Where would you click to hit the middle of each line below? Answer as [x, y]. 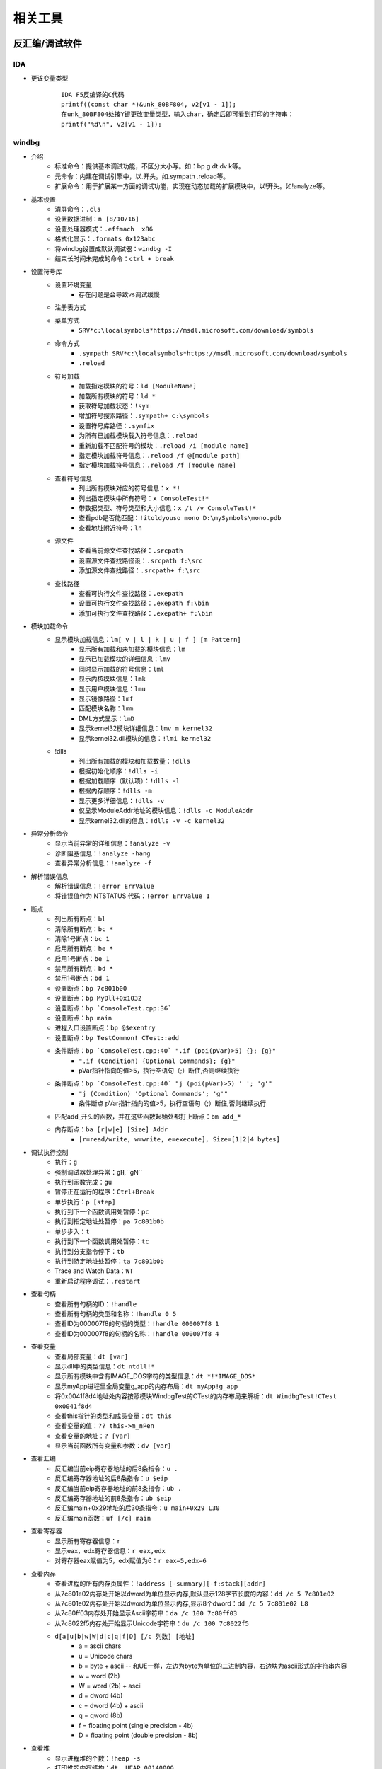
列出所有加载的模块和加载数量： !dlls [135, 761]
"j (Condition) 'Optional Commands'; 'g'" [154, 1094]
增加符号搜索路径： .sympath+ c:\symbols [144, 416]
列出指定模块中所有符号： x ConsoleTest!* [144, 498]
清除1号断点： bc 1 [82, 938]
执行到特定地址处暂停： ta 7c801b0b [109, 1261]
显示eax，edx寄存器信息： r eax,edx [110, 1550]
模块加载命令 [50, 626]
